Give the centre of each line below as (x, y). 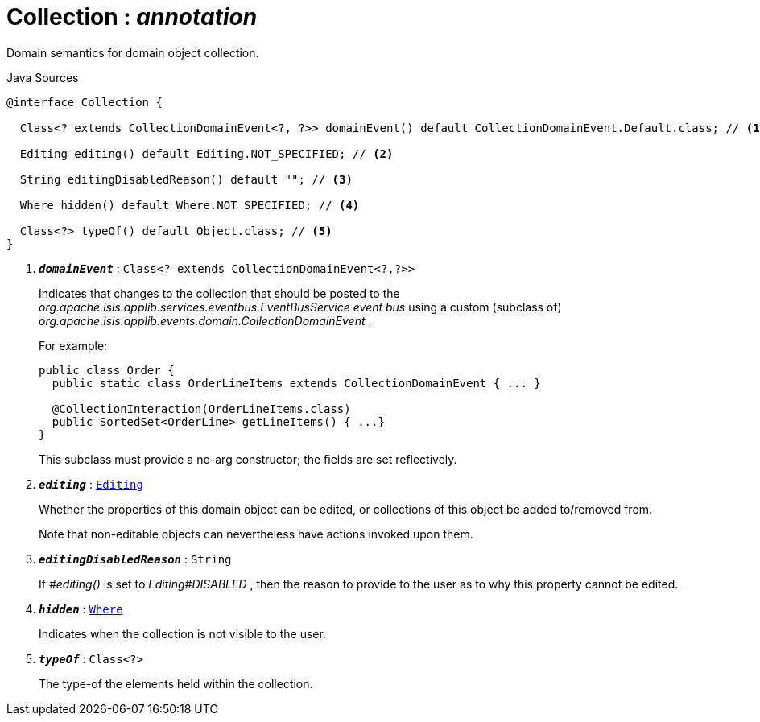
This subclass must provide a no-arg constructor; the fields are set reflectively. (248, 459)
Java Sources (43, 77)
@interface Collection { (85, 102)
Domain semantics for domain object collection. (133, 52)
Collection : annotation (132, 17)
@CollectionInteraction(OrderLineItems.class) (201, 408)
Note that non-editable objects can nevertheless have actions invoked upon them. (256, 534)
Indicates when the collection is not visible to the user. (182, 633)
